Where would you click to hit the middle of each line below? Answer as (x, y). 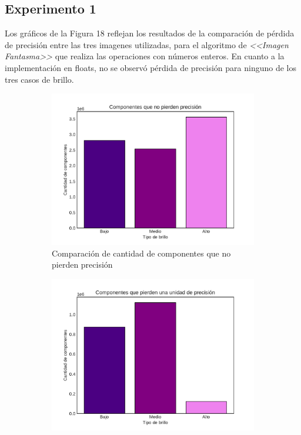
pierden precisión (82, 264)
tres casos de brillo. (39, 79)
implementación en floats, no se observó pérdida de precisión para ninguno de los (150, 67)
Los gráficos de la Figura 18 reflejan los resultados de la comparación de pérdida (150, 33)
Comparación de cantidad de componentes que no (141, 253)
